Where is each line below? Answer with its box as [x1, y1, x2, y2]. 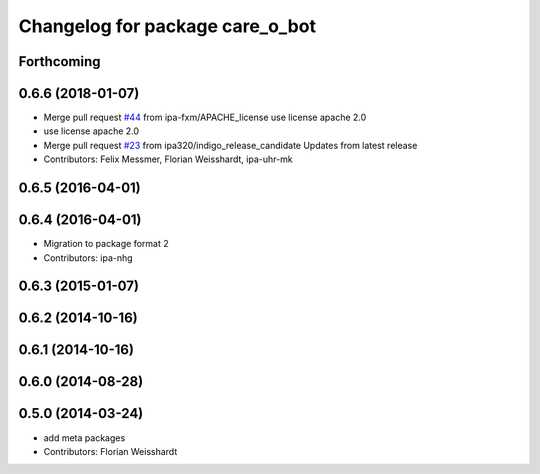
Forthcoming [18, 53, 101, 70]
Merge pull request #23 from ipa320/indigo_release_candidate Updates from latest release [43, 139, 418, 151]
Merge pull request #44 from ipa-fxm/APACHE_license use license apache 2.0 [43, 111, 367, 124]
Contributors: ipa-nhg [43, 251, 134, 264]
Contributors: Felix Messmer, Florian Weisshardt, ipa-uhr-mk [43, 153, 294, 165]
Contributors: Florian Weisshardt [43, 445, 178, 457]
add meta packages [43, 431, 126, 444]
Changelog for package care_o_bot [18, 15, 317, 37]
